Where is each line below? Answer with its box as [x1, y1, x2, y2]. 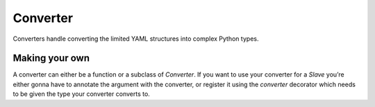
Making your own [12, 52, 90, 64]
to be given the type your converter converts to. [12, 90, 151, 98]
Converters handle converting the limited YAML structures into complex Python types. [12, 35, 259, 43]
